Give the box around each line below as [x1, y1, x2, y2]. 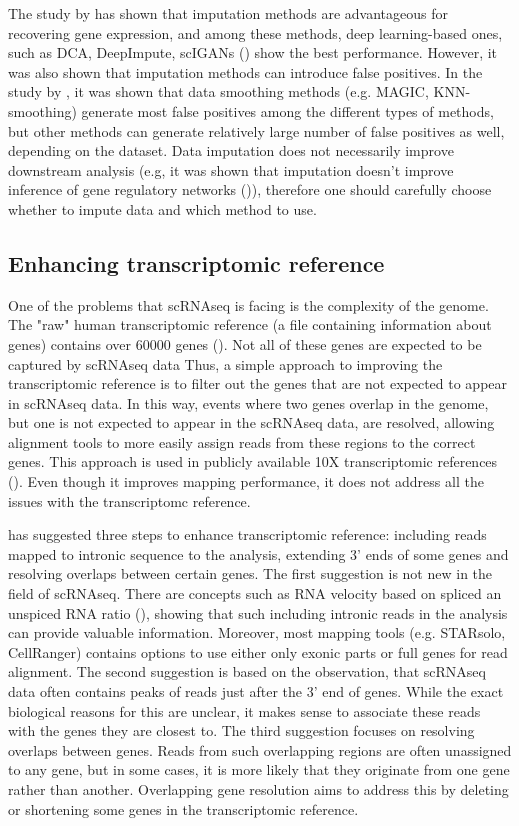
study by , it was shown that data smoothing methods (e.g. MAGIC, [8, 81, 429, 102]
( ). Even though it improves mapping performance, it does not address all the [8, 471, 484, 492]
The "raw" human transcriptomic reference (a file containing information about [8, 314, 492, 335]
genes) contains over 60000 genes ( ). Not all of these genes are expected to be [8, 333, 482, 354]
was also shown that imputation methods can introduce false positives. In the [8, 61, 483, 82]
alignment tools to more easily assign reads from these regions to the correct [8, 431, 476, 452]
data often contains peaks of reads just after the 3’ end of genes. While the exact [8, 681, 504, 702]
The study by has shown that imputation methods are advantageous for [8, 3, 448, 23]
